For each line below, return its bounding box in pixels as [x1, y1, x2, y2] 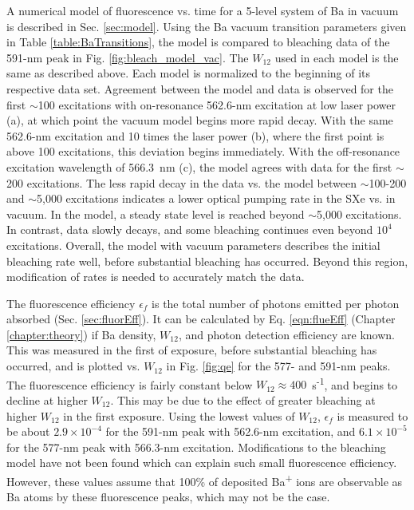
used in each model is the [274, 49, 399, 65]
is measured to [337, 407, 408, 424]
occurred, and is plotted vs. [6, 358, 140, 374]
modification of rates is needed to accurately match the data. [6, 268, 305, 285]
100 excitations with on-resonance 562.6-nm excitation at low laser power [37, 96, 396, 113]
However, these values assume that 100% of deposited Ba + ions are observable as [6, 470, 403, 489]
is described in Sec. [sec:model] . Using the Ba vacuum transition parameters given [6, 18, 407, 34]
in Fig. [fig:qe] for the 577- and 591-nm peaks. [166, 358, 391, 374]
